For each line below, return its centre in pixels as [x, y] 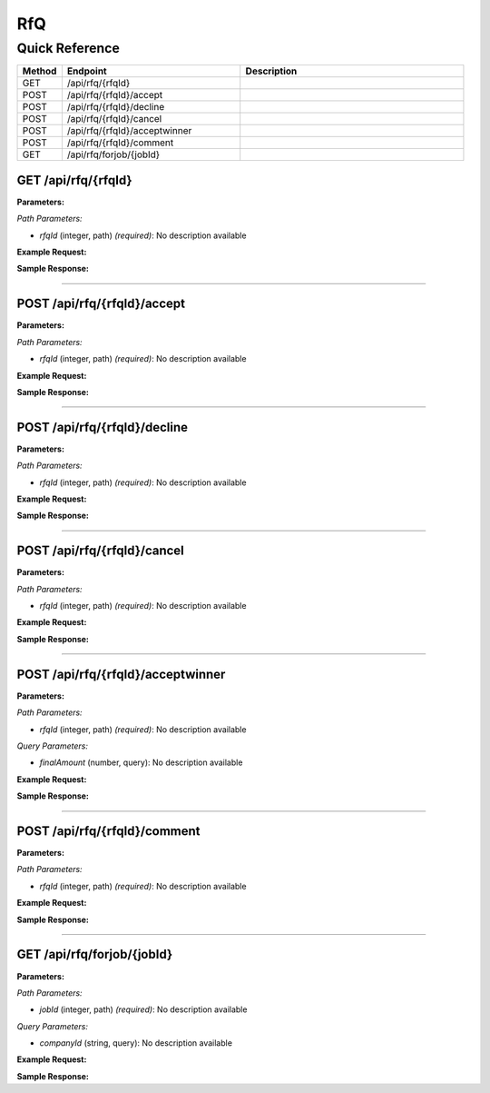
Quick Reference [68, 48]
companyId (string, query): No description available [136, 1043]
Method [39, 71]
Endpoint [87, 71]
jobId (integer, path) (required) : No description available [143, 1009]
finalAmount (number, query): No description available [141, 762]
